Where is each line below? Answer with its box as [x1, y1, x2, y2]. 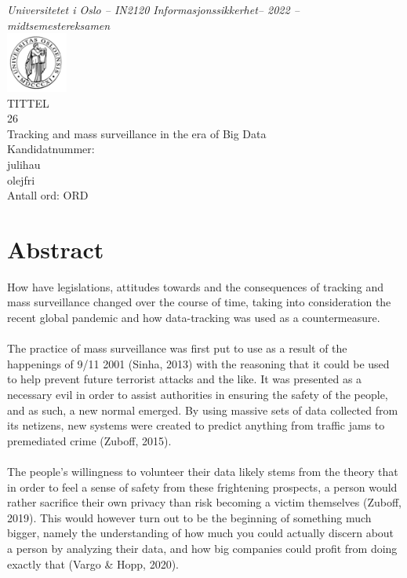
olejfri [7, 171, 35, 188]
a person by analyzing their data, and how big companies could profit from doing [7, 540, 398, 556]
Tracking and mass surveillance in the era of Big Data [7, 125, 267, 141]
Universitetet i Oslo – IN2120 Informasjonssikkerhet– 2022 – [7, 2, 300, 17]
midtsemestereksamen [7, 16, 111, 33]
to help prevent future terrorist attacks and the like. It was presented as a [7, 371, 362, 387]
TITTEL [7, 94, 49, 111]
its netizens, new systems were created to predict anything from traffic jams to [7, 417, 385, 433]
